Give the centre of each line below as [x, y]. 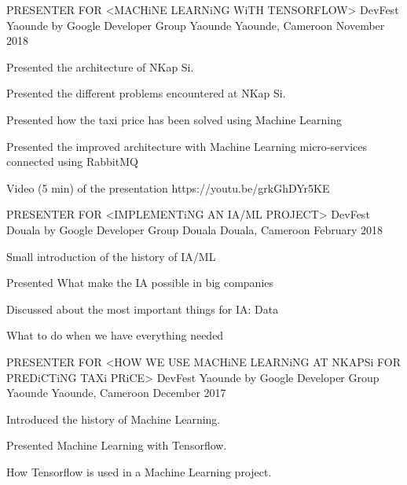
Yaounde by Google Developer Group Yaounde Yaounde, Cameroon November [196, 25]
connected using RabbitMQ [72, 162]
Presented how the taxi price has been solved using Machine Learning [174, 119]
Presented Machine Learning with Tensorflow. [117, 445]
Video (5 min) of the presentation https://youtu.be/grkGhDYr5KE [168, 187]
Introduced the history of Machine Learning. [114, 419]
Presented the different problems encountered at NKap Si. [146, 93]
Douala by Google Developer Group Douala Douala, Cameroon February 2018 [194, 229]
